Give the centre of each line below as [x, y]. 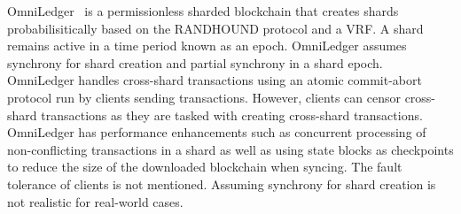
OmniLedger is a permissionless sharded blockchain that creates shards [203, 11]
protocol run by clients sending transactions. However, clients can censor [204, 97]
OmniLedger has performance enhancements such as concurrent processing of [217, 132]
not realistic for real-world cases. [95, 201]
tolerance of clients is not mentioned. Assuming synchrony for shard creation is [222, 183]
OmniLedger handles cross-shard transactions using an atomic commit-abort [215, 80]
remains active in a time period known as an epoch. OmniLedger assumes [207, 46]
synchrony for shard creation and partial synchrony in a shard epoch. [195, 62]
